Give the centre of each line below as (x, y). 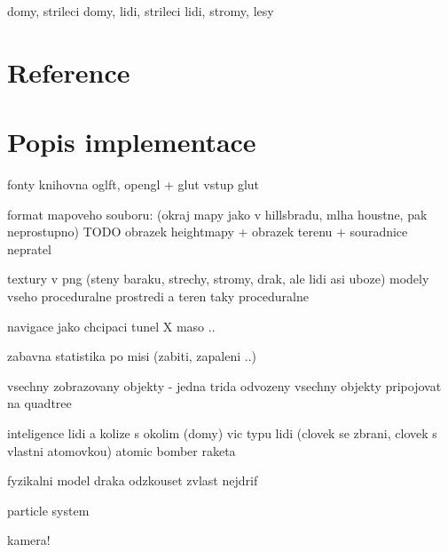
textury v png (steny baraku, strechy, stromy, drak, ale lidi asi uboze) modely (218, 279)
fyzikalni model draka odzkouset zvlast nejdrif (133, 480)
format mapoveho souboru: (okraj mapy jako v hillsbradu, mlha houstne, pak (217, 214)
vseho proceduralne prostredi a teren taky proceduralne (158, 296)
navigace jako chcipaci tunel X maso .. (111, 326)
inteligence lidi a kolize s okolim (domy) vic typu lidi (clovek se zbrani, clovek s (222, 433)
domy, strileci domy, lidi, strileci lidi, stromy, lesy (141, 11)
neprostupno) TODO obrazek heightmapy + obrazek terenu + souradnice (208, 232)
